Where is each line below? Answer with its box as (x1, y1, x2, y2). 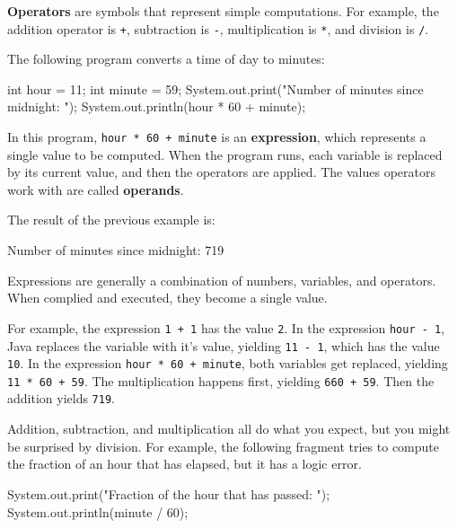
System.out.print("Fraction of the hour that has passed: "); (7, 484, 330, 503)
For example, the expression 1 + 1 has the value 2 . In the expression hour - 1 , (7, 318, 445, 337)
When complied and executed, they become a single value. (7, 288, 328, 307)
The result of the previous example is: (7, 210, 215, 229)
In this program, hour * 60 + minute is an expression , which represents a (7, 128, 426, 146)
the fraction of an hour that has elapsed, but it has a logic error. (7, 454, 362, 473)
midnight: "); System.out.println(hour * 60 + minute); (7, 97, 306, 116)
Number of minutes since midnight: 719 (7, 241, 224, 260)
